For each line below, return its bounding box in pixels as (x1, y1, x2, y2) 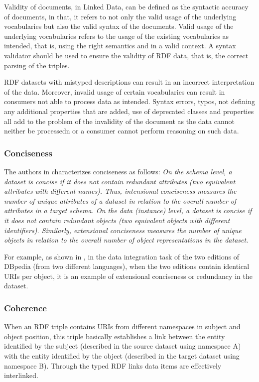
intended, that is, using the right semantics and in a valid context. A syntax (4, 40, 236, 51)
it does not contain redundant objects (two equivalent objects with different (4, 215, 230, 225)
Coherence (4, 301, 47, 314)
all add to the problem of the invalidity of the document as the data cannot (4, 116, 235, 126)
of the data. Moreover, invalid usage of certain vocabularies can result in (4, 86, 225, 97)
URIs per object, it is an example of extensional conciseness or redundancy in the (4, 270, 253, 281)
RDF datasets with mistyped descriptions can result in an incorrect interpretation (4, 77, 255, 87)
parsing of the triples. (4, 60, 70, 70)
